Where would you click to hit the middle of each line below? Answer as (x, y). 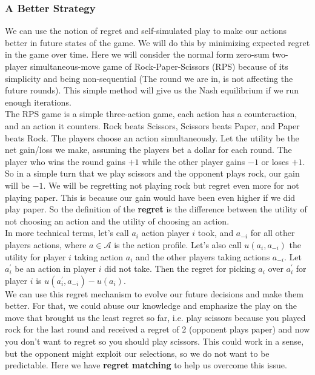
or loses (275, 161)
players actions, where (46, 244)
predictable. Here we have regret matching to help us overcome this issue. (146, 365)
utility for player (35, 256)
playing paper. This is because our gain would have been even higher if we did (150, 197)
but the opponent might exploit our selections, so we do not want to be (137, 353)
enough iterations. (38, 102)
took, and (216, 233)
